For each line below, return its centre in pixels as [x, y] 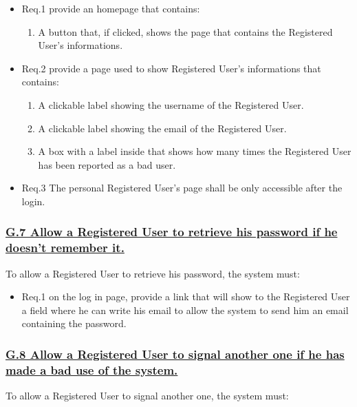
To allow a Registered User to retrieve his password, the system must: [153, 273]
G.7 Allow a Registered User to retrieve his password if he [172, 232]
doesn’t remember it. [65, 248]
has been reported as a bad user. [107, 164]
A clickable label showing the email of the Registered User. [162, 128]
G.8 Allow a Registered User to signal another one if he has [175, 354]
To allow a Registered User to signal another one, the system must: [147, 396]
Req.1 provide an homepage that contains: [111, 8]
